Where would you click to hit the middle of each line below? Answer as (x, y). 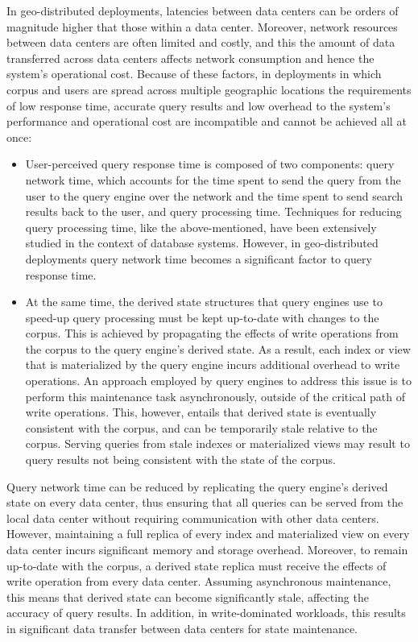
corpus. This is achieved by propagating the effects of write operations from (212, 333)
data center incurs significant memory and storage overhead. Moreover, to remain (207, 549)
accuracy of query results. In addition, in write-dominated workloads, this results (206, 613)
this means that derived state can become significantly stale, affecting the (188, 596)
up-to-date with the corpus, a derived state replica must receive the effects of (197, 565)
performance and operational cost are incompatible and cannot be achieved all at (207, 121)
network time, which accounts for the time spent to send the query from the (213, 179)
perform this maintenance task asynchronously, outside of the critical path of (215, 396)
